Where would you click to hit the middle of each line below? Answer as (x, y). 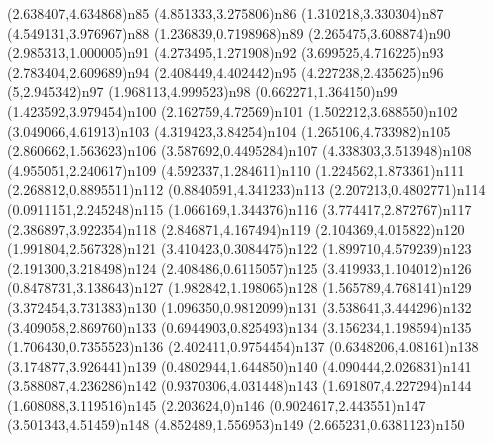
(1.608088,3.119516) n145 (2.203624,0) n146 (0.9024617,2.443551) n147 (216, 404)
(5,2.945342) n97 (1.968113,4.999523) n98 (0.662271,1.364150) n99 (202, 91)
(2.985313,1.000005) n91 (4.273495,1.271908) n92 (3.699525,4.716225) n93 (225, 52)
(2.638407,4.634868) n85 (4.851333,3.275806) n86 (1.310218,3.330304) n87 (225, 13)
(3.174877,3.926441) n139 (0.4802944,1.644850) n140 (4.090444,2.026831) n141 (239, 365)
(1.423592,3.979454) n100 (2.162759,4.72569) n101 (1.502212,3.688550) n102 (232, 110)
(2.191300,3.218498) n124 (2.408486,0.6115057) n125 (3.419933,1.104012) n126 (239, 267)
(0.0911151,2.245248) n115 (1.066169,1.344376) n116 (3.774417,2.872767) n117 (239, 208)
